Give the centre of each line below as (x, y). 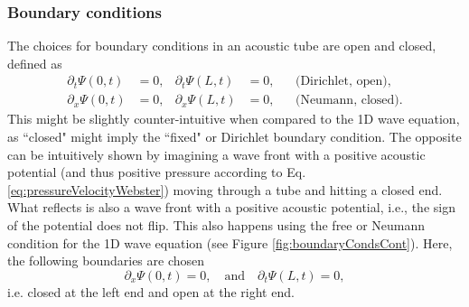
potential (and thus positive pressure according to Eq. (157, 172)
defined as (35, 63)
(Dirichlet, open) (341, 82)
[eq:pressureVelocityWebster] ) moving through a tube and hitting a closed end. (225, 189)
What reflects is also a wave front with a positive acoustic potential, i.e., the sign (231, 207)
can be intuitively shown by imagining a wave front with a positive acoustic (216, 154)
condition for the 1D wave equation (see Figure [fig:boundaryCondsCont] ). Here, (230, 242)
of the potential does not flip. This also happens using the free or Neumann (216, 225)
